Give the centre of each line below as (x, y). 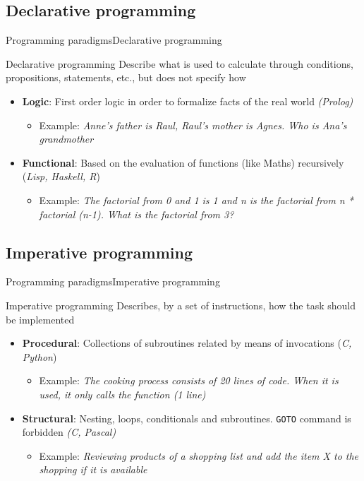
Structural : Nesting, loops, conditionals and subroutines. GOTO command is (187, 418)
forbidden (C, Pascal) (69, 432)
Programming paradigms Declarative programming (114, 40)
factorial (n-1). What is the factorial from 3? (136, 214)
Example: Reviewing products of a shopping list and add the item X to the (199, 455)
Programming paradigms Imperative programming (113, 281)
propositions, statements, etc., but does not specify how (126, 77)
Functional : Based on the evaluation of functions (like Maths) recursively (183, 162)
